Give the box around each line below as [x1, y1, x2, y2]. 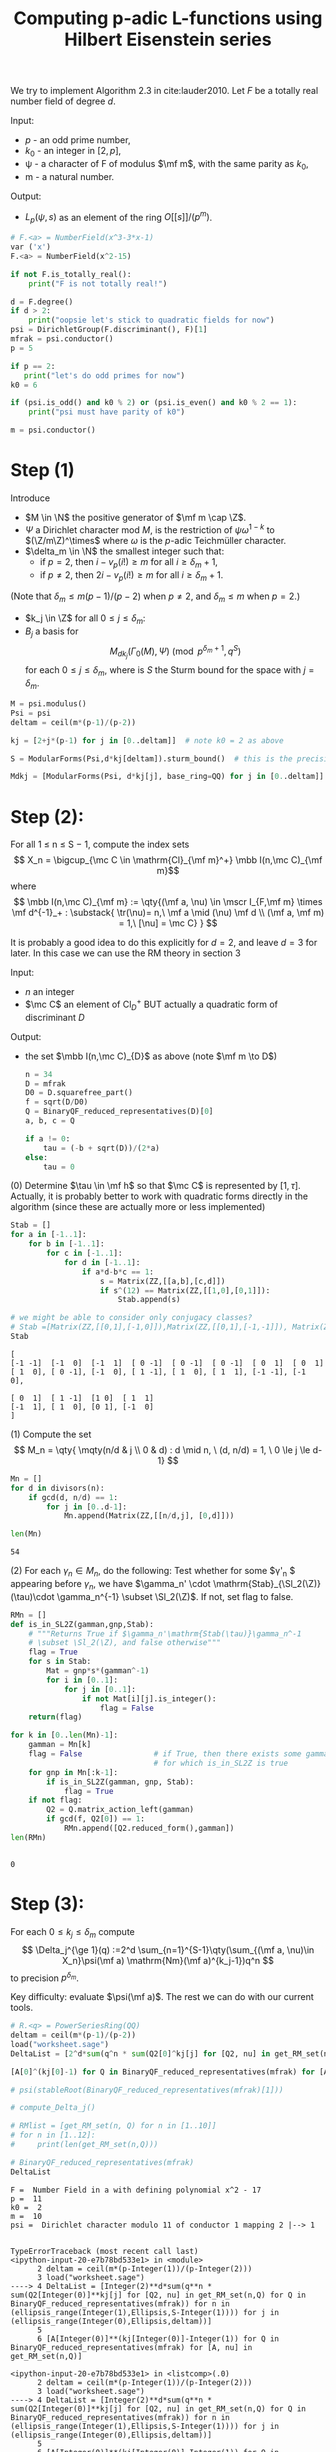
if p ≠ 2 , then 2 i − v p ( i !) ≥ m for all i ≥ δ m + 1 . [39, 568, 224, 583]
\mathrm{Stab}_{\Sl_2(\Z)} [213, 1578, 322, 1589]
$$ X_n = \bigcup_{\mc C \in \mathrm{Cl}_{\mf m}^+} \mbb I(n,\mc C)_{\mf [13, 854, 323, 866]
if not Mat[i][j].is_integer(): [81, 1693, 217, 1704]
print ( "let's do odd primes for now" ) [23, 370, 186, 381]
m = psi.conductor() [10, 425, 97, 436]
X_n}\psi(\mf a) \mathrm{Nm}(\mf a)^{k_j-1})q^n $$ [61, 1954, 275, 1966]
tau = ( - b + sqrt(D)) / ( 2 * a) [43, 1143, 160, 1153]
